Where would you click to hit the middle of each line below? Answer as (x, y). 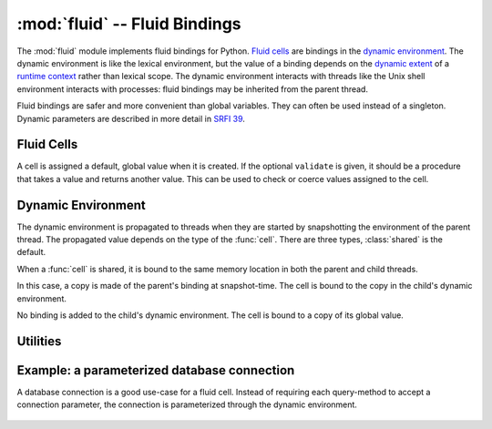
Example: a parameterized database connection (156, 370)
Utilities (39, 341)
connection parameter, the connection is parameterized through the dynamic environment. (187, 404)
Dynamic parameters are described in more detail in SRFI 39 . (131, 118)
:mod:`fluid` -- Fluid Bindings (129, 24)
